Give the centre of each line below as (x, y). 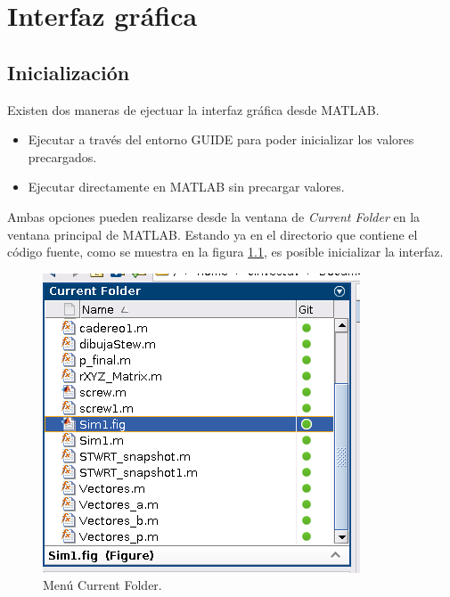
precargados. (62, 156)
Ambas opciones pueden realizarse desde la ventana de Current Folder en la (214, 216)
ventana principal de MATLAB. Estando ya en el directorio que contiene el (213, 234)
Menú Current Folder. (102, 585)
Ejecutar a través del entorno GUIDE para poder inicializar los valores (221, 139)
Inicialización (69, 72)
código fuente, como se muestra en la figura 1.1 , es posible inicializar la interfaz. (225, 252)
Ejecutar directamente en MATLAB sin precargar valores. (186, 187)
